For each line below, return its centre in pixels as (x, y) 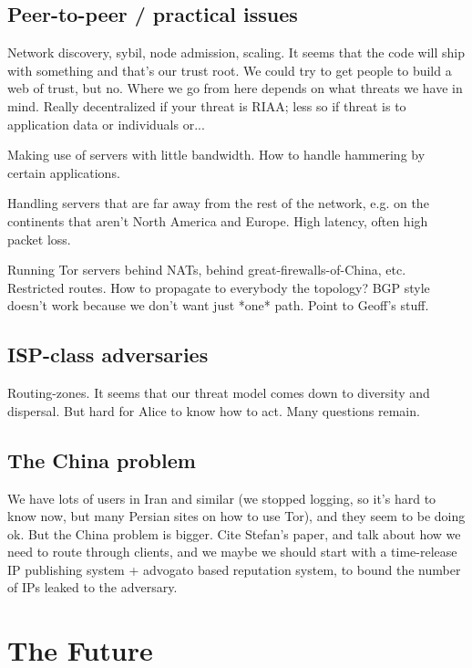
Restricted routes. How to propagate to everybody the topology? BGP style (219, 287)
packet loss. (39, 239)
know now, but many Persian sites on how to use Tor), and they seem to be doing (236, 516)
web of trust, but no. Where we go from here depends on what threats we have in (235, 88)
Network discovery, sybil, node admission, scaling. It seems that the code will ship (236, 52)
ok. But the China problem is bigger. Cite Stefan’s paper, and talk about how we (234, 533)
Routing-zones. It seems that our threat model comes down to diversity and (219, 393)
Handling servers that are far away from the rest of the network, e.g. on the (218, 203)
